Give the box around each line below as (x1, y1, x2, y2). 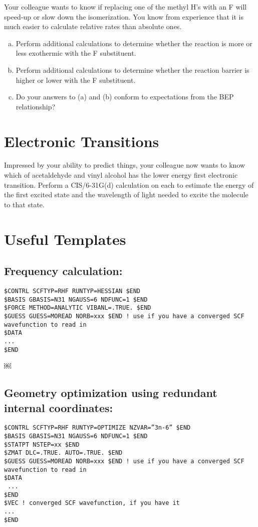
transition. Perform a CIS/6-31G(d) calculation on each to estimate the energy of (4, 179, 254, 190)
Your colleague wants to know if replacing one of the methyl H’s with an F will (4, 2, 247, 12)
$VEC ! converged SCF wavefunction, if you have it (4, 499, 180, 507)
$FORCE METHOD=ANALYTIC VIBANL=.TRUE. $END (4, 304, 151, 312)
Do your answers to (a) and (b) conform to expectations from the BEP (16, 91, 234, 102)
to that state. (4, 199, 45, 209)
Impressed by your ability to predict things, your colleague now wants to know (4, 160, 245, 170)
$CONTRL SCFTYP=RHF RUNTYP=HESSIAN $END (4, 288, 141, 295)
